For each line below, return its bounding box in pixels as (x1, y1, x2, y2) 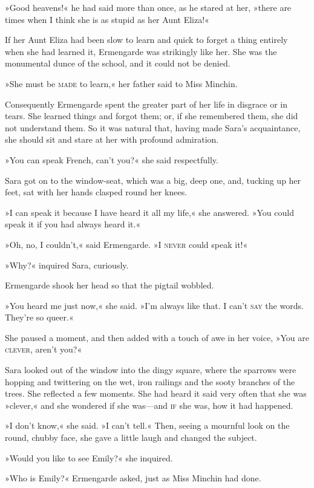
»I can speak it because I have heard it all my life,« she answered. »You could (5, 206, 294, 218)
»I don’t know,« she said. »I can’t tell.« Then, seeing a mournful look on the (5, 419, 290, 432)
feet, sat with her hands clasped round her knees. (5, 186, 188, 198)
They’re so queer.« (5, 311, 74, 324)
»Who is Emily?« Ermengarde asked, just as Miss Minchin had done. (5, 472, 261, 484)
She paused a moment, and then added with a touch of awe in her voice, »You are (5, 331, 309, 343)
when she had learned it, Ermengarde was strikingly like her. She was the (5, 45, 277, 57)
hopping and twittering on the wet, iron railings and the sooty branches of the (5, 375, 295, 388)
